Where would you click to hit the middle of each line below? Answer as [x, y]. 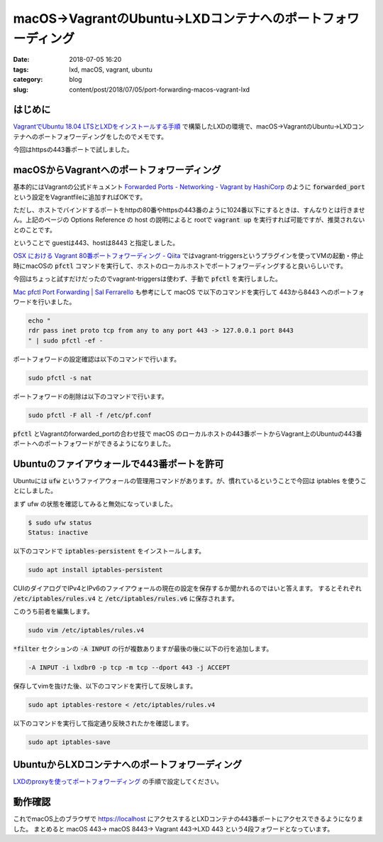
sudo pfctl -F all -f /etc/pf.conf [90, 415]
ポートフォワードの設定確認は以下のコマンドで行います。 [97, 359]
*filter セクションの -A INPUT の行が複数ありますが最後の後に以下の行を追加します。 [143, 648]
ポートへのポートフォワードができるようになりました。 [94, 443]
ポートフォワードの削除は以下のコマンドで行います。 [90, 396]
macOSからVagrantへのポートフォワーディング [117, 170]
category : [28, 80]
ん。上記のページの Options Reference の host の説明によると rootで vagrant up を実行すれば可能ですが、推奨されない [189, 220]
